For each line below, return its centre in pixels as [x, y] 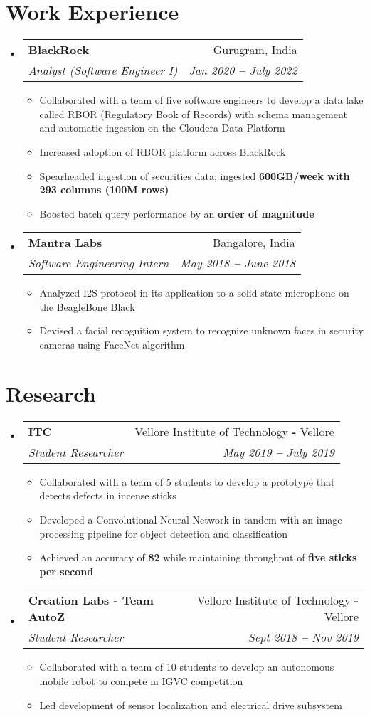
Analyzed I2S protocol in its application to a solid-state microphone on [194, 293]
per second [67, 571]
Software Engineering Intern [99, 263]
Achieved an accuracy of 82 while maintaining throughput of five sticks [198, 557]
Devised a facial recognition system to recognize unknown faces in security [201, 330]
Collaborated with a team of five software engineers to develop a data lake [201, 100]
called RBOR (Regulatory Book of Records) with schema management [193, 113]
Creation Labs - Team [91, 600]
